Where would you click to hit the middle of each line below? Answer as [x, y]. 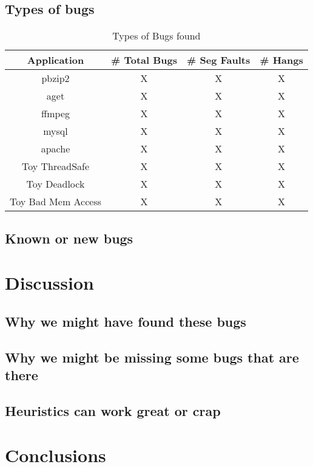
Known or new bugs [69, 238]
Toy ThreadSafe [56, 166]
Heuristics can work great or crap [113, 410]
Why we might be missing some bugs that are [152, 357]
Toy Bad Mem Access [56, 202]
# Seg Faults [219, 60]
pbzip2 [56, 78]
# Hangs [281, 60]
